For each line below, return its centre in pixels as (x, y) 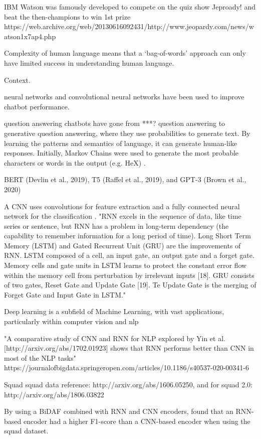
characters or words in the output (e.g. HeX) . (75, 162)
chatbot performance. (37, 106)
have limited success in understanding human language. (89, 62)
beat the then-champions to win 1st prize (67, 16)
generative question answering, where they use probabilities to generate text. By (127, 133)
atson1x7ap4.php (30, 36)
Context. (17, 80)
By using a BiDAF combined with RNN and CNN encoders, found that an (119, 411)
